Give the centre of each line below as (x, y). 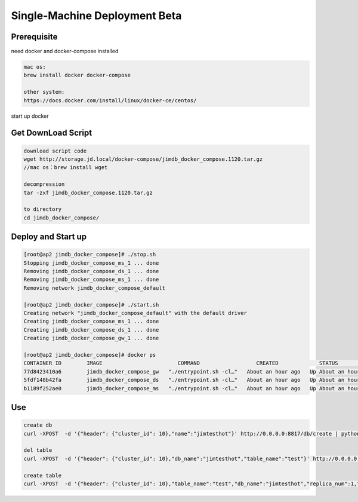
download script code (55, 151)
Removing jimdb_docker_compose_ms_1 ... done (91, 280)
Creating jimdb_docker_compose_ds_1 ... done (91, 330)
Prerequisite (34, 37)
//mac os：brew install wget (66, 168)
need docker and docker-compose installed (65, 51)
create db (38, 425)
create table (43, 475)
